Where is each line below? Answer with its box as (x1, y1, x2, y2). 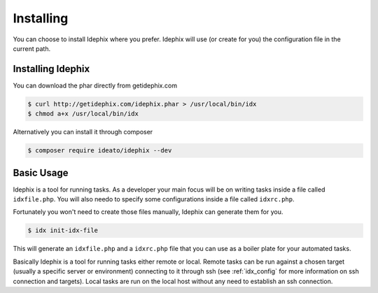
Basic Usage (13, 166, 69, 178)
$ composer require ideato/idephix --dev (27, 147, 172, 155)
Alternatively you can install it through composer (13, 128, 153, 136)
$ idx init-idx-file (27, 227, 98, 234)
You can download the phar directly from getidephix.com (13, 81, 178, 90)
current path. (13, 44, 51, 52)
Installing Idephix (13, 63, 90, 75)
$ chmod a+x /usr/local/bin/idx (27, 110, 139, 118)
